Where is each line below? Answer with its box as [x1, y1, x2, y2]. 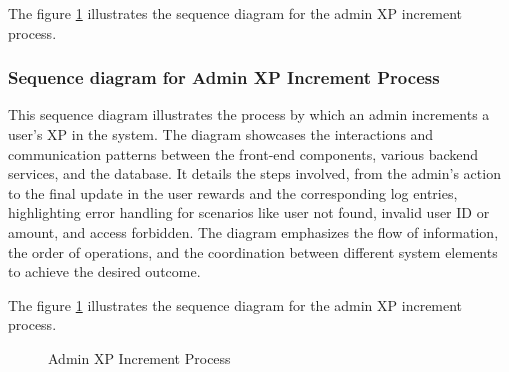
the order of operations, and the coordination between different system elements [8, 241, 498, 262]
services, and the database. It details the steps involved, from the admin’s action [8, 163, 501, 184]
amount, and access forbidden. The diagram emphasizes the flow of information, [8, 221, 499, 242]
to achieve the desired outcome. [8, 261, 201, 282]
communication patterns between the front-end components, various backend [8, 143, 479, 164]
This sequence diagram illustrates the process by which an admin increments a [8, 104, 490, 125]
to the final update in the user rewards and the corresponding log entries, [8, 182, 458, 203]
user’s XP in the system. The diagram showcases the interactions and [8, 124, 434, 144]
